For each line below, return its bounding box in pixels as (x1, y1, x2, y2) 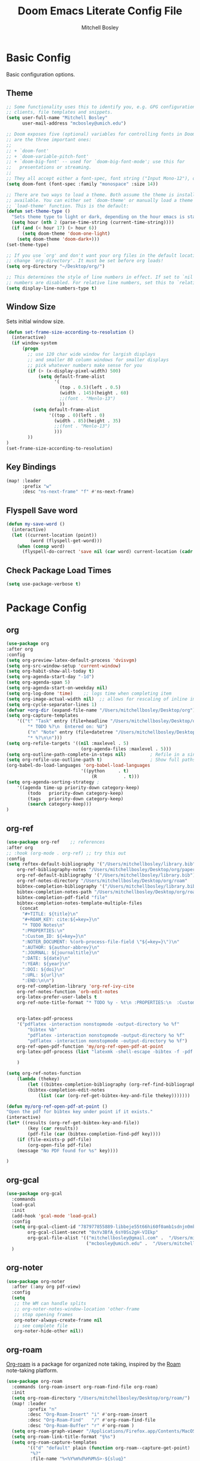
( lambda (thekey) (17, 1076, 60, 1082)
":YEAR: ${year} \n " (21, 961, 70, 967)
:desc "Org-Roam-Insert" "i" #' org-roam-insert (27, 1412, 148, 1418)
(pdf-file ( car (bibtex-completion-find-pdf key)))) (27, 1131, 161, 1137)
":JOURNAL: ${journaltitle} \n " (21, 950, 100, 956)
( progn (21, 346, 39, 352)
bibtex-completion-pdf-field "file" (17, 894, 108, 900)
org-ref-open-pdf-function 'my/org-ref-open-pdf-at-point (17, 1043, 164, 1049)
